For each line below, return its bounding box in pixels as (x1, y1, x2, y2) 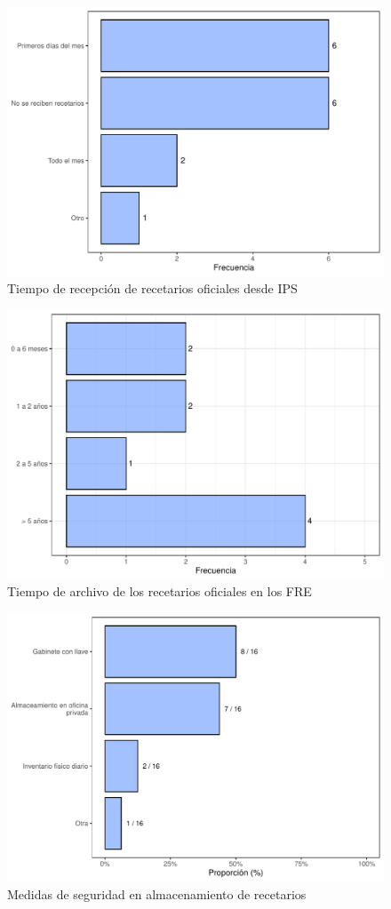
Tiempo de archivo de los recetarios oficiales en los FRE (7, 582, 312, 601)
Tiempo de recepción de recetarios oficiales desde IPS (7, 279, 298, 298)
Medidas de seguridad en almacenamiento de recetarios (7, 884, 307, 903)
